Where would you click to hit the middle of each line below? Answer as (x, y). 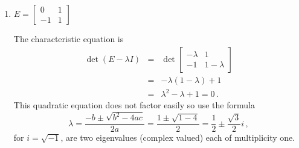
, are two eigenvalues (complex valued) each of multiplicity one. (178, 137)
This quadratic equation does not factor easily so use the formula (134, 105)
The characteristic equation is (69, 39)
